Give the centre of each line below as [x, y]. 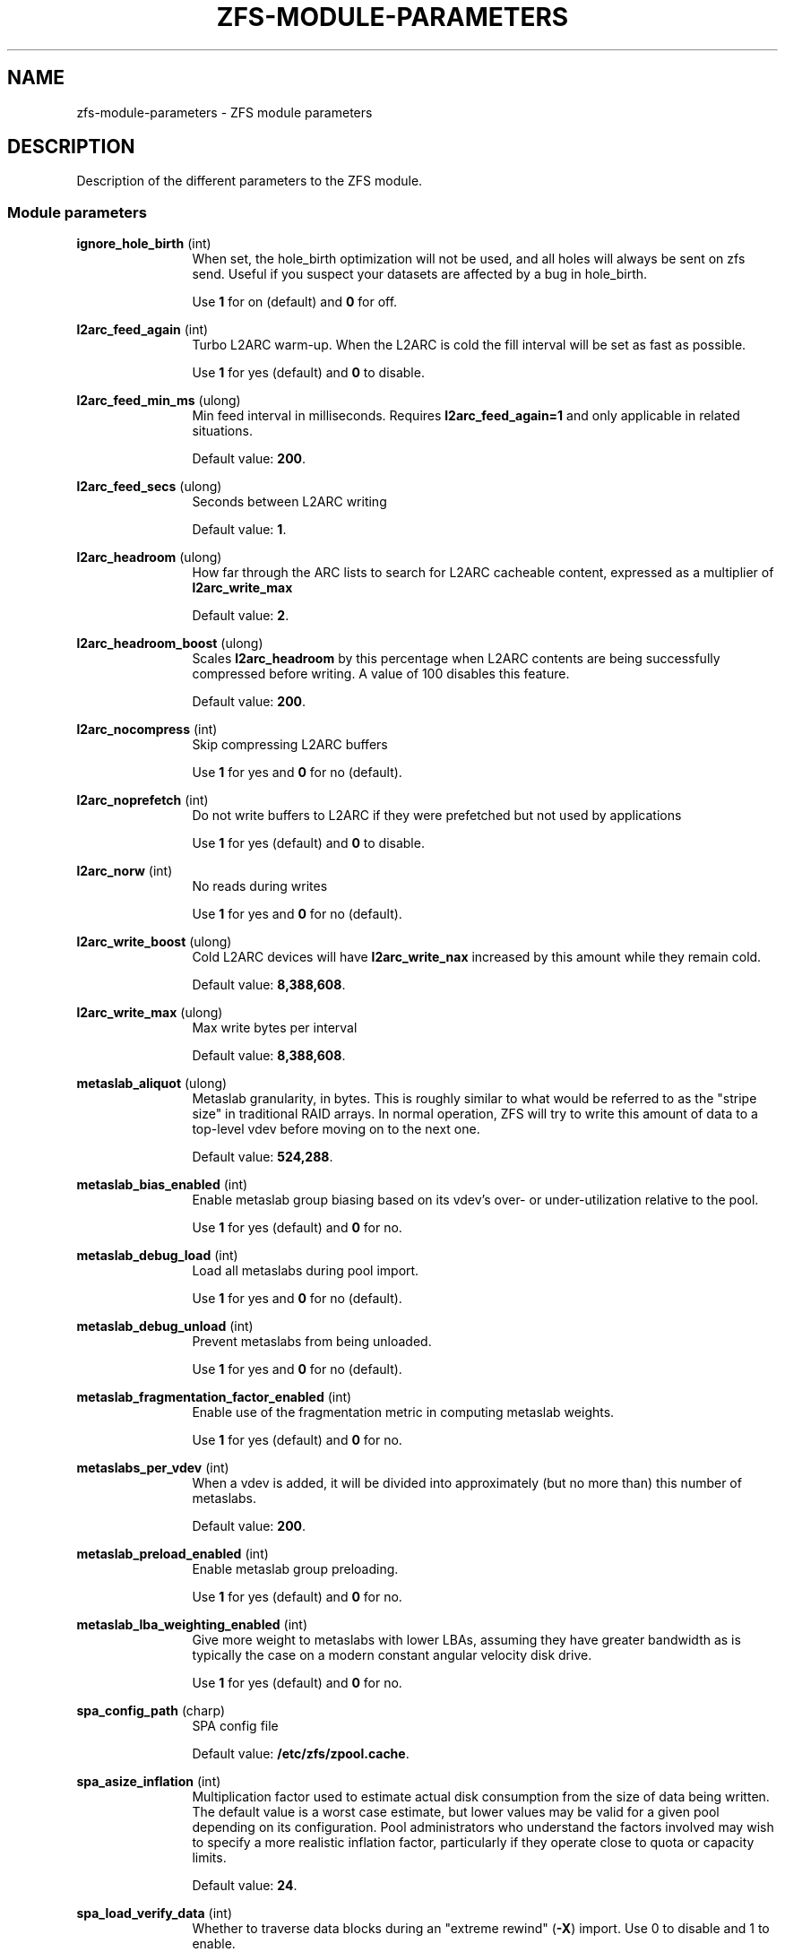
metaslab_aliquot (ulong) [152, 1084]
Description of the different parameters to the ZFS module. [250, 181]
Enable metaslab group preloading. [295, 1569]
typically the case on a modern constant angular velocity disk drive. [392, 1655]
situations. [222, 431]
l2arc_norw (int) [125, 871]
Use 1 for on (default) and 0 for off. [295, 302]
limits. [209, 1858]
